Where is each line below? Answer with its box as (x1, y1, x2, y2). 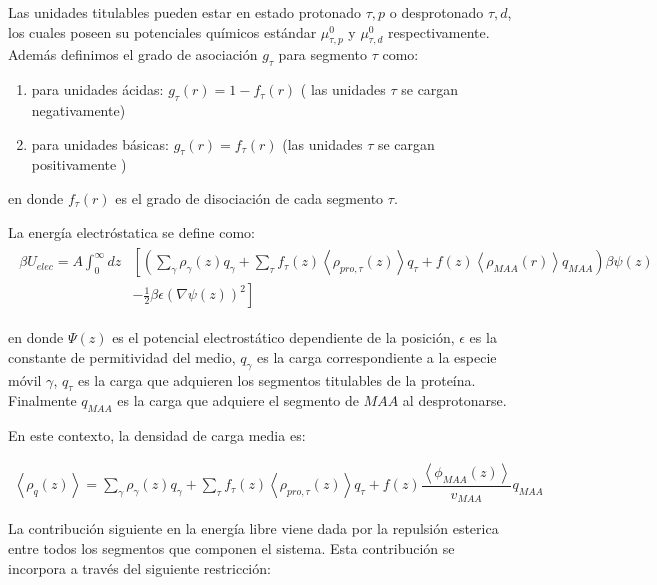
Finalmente (8, 390, 77, 411)
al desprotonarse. (402, 390, 507, 411)
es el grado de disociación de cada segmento (115, 187, 384, 208)
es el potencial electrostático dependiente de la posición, (112, 327, 455, 348)
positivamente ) (31, 154, 127, 175)
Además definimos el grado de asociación (8, 44, 258, 65)
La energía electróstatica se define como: (8, 221, 255, 242)
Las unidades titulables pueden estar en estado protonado (8, 2, 362, 22)
